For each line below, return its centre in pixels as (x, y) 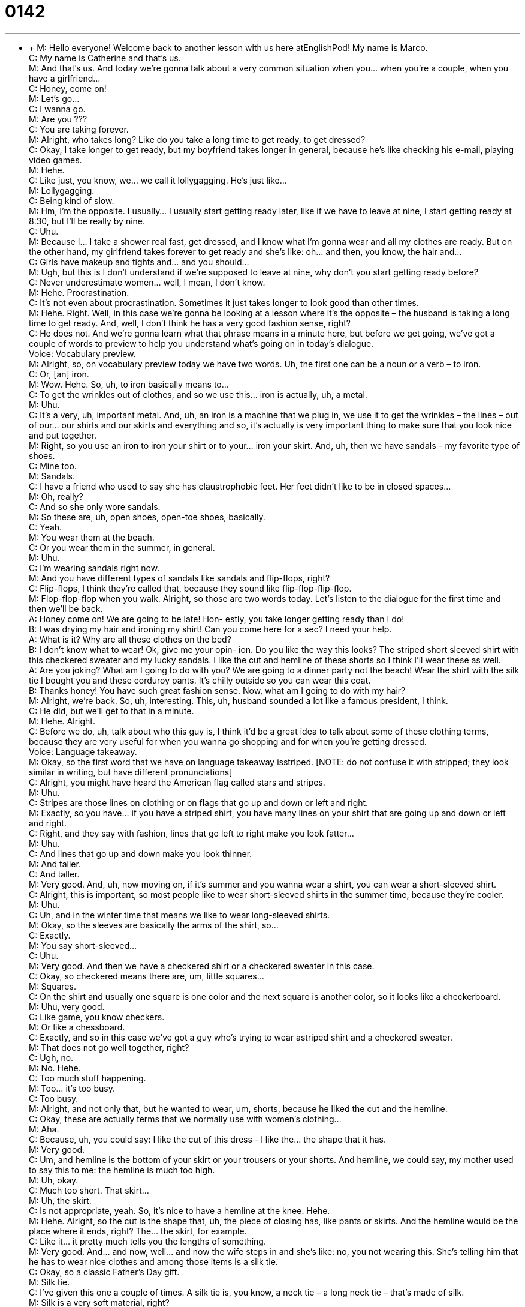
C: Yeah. (46, 527)
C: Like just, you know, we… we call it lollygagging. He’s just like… (158, 180)
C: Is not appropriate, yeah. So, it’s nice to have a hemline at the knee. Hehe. (179, 1210)
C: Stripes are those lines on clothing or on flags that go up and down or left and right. (199, 802)
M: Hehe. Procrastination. (79, 292)
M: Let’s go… (54, 98)
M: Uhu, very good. (67, 1006)
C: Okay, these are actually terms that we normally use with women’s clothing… (185, 1119)
